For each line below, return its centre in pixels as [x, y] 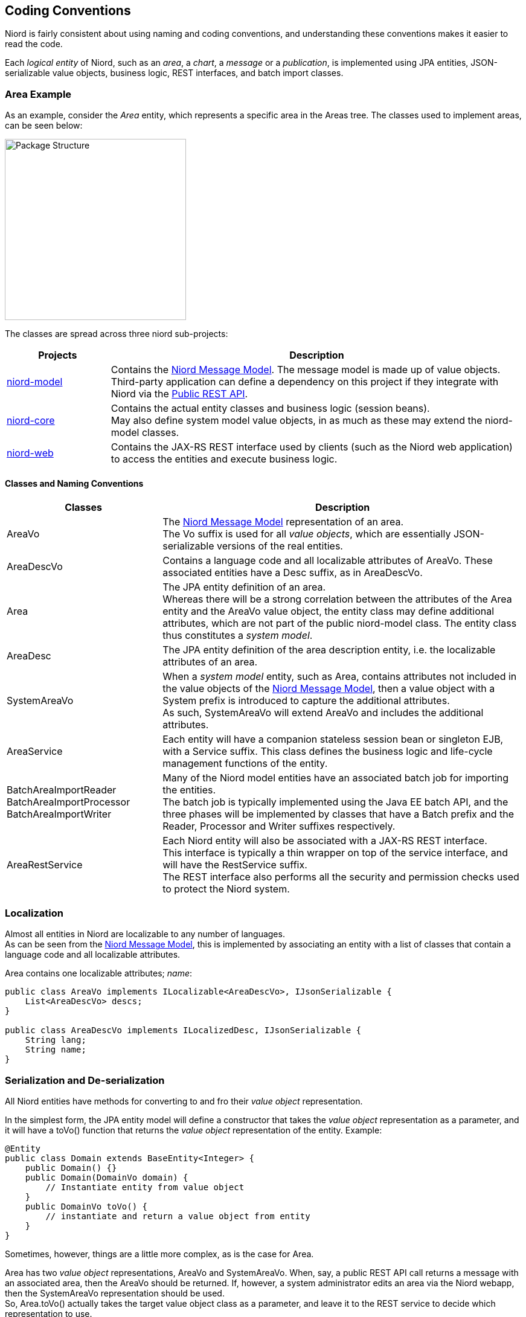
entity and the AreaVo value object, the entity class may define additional [329, 611]
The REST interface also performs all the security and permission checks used [341, 877]
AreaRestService [45, 865]
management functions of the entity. [245, 764]
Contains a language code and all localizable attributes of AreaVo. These [328, 561]
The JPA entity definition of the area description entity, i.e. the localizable [329, 650]
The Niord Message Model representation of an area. [283, 522]
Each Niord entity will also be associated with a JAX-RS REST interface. [325, 841]
